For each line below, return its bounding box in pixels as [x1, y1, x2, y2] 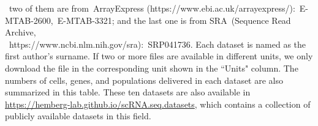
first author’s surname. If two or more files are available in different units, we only [5, 50, 313, 62]
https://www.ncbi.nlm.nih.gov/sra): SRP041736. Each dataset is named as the [9, 37, 306, 50]
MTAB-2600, [5, 13, 53, 26]
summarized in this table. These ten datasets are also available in [5, 86, 251, 98]
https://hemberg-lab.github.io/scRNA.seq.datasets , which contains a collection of [5, 97, 311, 110]
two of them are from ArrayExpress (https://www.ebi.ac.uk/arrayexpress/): [9, 2, 295, 14]
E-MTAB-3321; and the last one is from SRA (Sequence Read [57, 13, 291, 26]
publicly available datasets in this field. [5, 109, 151, 122]
